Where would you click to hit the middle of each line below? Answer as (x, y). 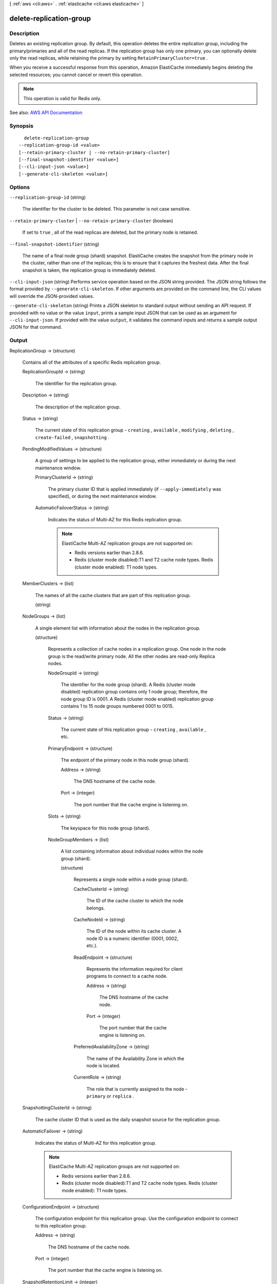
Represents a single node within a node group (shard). (131, 880)
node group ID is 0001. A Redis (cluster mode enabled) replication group (137, 699)
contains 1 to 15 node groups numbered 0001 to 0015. (117, 706)
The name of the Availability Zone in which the (135, 1059)
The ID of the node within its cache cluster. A (134, 931)
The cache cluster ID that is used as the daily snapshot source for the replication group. (128, 1119)
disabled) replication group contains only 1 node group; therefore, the (134, 692)
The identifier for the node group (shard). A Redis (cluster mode (128, 685)
